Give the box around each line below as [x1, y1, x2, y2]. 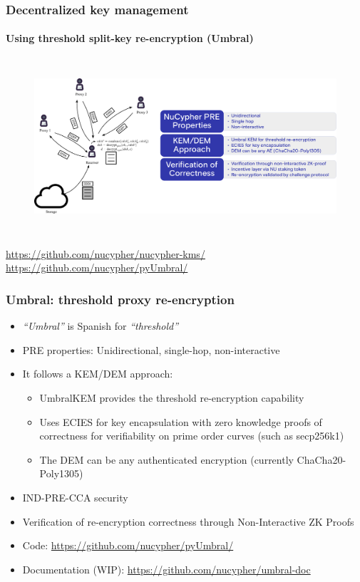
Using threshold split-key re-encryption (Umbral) [6, 31, 254, 46]
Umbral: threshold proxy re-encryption [6, 291, 235, 308]
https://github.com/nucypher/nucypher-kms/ [6, 246, 205, 261]
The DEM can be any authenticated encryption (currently [39, 452, 294, 467]
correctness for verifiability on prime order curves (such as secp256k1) [39, 428, 344, 443]
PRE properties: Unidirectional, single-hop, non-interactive [22, 342, 280, 357]
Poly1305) [39, 466, 83, 481]
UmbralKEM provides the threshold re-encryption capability [39, 390, 304, 405]
